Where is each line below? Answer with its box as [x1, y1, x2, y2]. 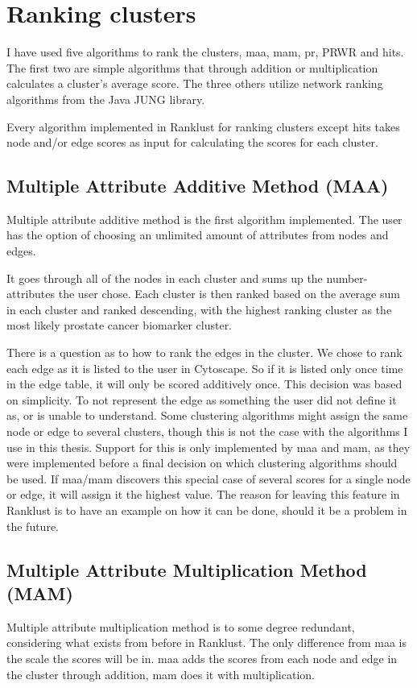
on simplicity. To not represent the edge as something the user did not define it [6, 391, 397, 408]
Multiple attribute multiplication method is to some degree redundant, [6, 618, 355, 635]
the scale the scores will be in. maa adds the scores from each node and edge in [6, 649, 398, 666]
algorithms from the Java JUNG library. [6, 90, 205, 107]
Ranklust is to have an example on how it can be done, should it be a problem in [6, 501, 407, 518]
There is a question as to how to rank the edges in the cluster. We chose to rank [6, 344, 403, 361]
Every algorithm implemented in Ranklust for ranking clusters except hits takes [6, 118, 400, 135]
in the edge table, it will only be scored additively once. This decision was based [6, 375, 403, 392]
